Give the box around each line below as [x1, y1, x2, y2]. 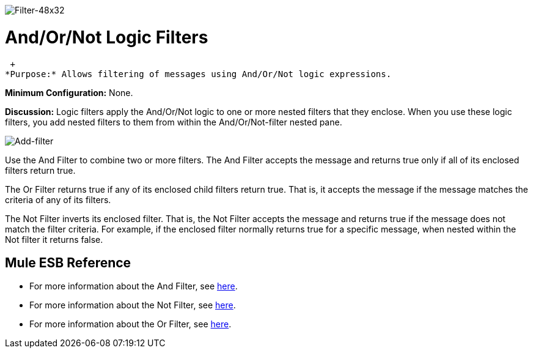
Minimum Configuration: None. [5, 87, 133, 98]
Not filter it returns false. [5, 234, 103, 245]
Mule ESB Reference [5, 255, 131, 270]
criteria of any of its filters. [5, 194, 111, 205]
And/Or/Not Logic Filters [5, 26, 208, 48]
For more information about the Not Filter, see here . [29, 300, 236, 311]
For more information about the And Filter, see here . [29, 281, 238, 292]
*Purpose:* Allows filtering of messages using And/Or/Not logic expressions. [5, 69, 392, 79]
